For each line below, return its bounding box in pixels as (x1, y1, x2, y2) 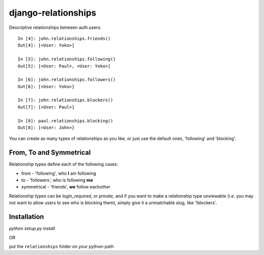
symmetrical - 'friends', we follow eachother (21, 184, 111, 190)
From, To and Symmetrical (9, 148, 91, 157)
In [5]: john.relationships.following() (18, 56, 116, 62)
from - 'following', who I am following (21, 170, 96, 176)
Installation (9, 213, 44, 221)
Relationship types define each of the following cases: (9, 162, 118, 167)
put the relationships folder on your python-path (9, 243, 114, 249)
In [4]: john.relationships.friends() (18, 36, 111, 41)
